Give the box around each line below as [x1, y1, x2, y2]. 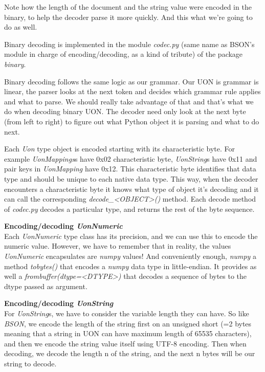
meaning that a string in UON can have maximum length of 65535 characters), [4, 328, 252, 339]
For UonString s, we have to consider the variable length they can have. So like [4, 308, 249, 319]
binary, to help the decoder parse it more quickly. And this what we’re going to [4, 11, 253, 22]
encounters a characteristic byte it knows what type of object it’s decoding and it [4, 183, 259, 194]
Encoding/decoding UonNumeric [4, 221, 123, 231]
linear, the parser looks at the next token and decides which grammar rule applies [4, 86, 261, 97]
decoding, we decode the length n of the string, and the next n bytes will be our [4, 348, 255, 359]
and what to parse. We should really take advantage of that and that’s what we [4, 96, 254, 106]
